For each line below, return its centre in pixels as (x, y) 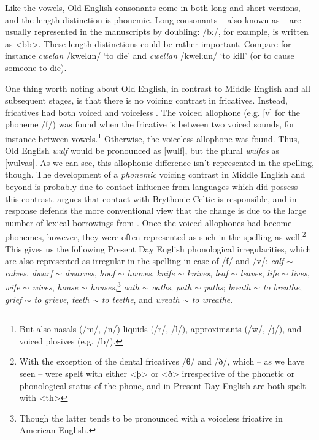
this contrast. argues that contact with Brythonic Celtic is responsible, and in (151, 198)
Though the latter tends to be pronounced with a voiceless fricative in (151, 418)
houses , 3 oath (115, 286)
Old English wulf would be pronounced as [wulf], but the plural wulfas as (142, 150)
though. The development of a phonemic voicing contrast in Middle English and (155, 174)
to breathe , (282, 287)
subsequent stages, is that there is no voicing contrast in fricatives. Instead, (146, 100)
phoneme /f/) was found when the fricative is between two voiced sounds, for (150, 124)
